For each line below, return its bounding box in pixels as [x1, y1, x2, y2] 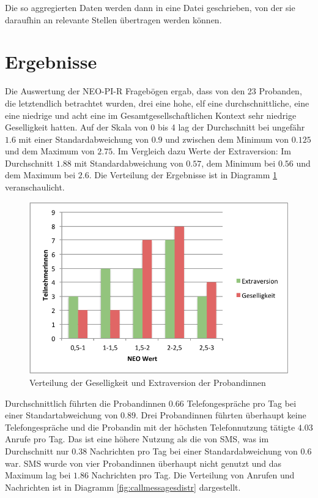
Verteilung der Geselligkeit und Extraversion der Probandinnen [29, 376, 266, 389]
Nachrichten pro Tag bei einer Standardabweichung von [89, 445, 298, 457]
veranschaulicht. [5, 181, 65, 194]
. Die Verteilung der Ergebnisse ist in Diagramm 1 [89, 168, 278, 181]
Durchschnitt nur [5, 445, 69, 457]
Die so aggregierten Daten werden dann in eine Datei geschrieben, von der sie [5, 1, 295, 13]
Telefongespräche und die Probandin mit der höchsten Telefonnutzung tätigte [5, 420, 295, 433]
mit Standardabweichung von [74, 156, 183, 169]
